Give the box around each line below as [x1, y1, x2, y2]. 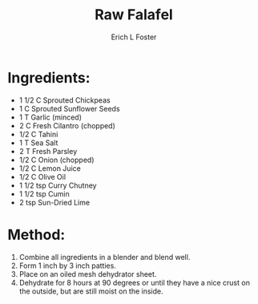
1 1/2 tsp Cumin [18, 188, 70, 198]
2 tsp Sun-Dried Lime [18, 197, 90, 207]
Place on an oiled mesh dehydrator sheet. [18, 269, 157, 278]
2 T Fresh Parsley [18, 146, 78, 156]
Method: [7, 225, 66, 244]
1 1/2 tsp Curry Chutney [18, 180, 97, 190]
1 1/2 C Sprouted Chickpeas [18, 95, 111, 105]
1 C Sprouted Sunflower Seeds [18, 103, 121, 113]
